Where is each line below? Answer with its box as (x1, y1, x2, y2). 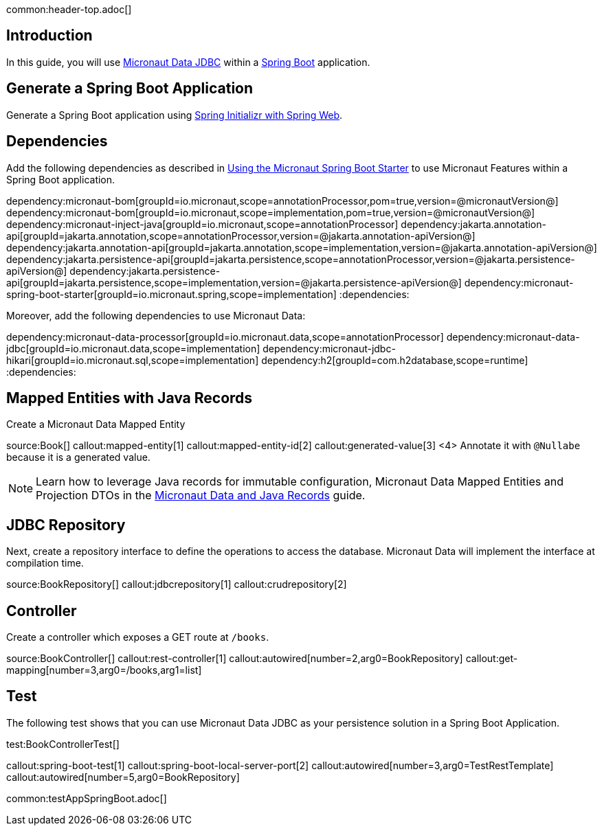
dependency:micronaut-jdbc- (263, 342, 396, 354)
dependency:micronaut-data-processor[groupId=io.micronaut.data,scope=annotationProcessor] (6, 330, 444, 343)
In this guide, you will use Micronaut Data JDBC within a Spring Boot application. (6, 56, 370, 68)
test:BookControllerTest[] (6, 738, 120, 750)
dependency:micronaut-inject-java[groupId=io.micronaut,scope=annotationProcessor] (6, 218, 399, 230)
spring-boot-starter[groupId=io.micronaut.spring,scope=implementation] (6, 288, 337, 300)
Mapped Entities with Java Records (6, 389, 253, 407)
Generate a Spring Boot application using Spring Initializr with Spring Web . (6, 109, 343, 121)
